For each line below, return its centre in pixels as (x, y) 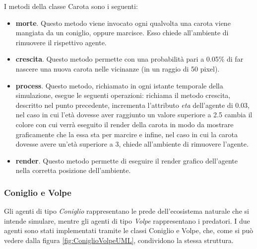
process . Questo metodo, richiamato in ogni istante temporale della (119, 85)
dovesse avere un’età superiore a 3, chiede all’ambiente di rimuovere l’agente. (132, 144)
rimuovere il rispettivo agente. (61, 42)
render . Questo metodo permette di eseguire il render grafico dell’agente (127, 160)
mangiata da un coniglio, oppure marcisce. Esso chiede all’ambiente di (122, 33)
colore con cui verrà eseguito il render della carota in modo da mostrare (125, 124)
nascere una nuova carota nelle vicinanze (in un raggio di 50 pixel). (118, 68)
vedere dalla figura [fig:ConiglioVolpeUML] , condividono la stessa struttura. (119, 240)
